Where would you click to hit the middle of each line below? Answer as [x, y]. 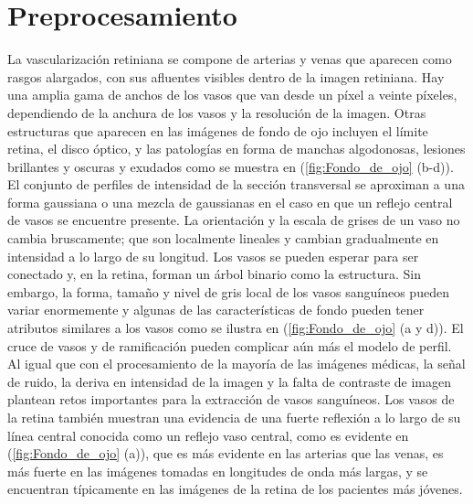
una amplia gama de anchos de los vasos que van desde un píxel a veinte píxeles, [232, 95]
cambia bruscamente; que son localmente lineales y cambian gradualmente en [223, 238]
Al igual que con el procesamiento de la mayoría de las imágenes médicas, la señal [236, 364]
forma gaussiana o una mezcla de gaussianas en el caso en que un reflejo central [230, 202]
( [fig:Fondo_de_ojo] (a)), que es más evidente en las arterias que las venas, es [226, 453]
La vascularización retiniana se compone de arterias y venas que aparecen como [230, 59]
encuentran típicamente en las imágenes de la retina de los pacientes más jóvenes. [235, 489]
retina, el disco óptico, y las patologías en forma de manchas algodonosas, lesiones [236, 149]
